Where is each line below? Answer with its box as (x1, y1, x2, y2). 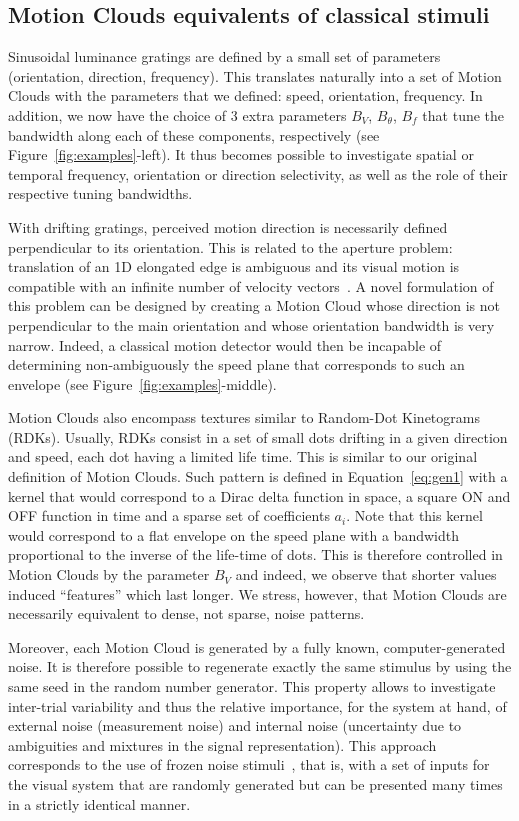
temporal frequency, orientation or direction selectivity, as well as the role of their (8, 163, 508, 184)
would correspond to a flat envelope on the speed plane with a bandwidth (8, 524, 459, 545)
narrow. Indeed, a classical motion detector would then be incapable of (8, 334, 442, 355)
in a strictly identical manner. (8, 793, 191, 814)
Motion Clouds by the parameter (8, 564, 210, 585)
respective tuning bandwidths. (8, 183, 193, 204)
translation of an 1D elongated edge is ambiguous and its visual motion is (8, 256, 460, 277)
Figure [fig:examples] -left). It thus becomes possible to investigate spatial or (8, 144, 474, 165)
